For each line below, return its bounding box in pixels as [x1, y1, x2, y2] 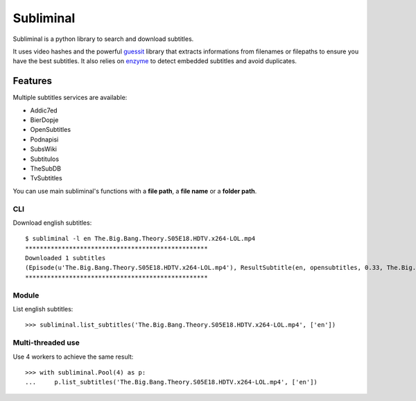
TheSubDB [30, 164, 62, 173]
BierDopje [30, 116, 59, 124]
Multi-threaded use [12, 338, 80, 348]
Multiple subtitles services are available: [12, 94, 128, 102]
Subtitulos [30, 155, 59, 163]
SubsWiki [30, 145, 58, 153]
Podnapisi [30, 135, 59, 144]
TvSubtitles [30, 174, 62, 182]
